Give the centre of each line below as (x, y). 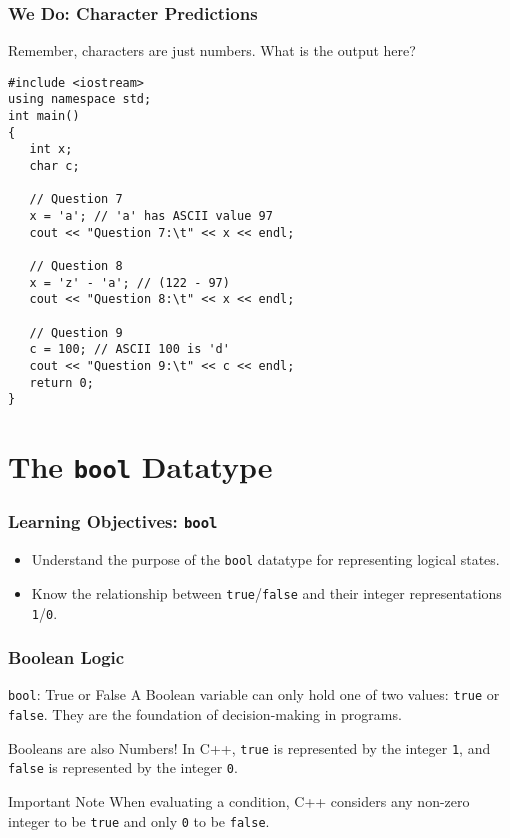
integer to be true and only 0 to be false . (139, 820)
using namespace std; (80, 99)
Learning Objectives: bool (113, 521)
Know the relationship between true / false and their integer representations (266, 592)
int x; (51, 149)
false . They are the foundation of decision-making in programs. (205, 714)
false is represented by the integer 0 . (123, 767)
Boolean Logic (66, 657)
